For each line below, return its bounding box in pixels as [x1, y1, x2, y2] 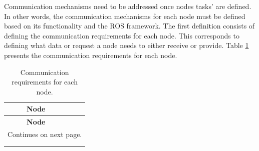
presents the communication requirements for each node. [4, 49, 177, 60]
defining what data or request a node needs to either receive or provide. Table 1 [4, 40, 249, 50]
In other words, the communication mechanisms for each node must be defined [4, 10, 245, 21]
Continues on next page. [8, 129, 82, 139]
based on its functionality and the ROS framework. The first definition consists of [4, 20, 255, 31]
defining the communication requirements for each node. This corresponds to [4, 30, 239, 40]
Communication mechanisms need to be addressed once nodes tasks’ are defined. [4, 1, 251, 11]
